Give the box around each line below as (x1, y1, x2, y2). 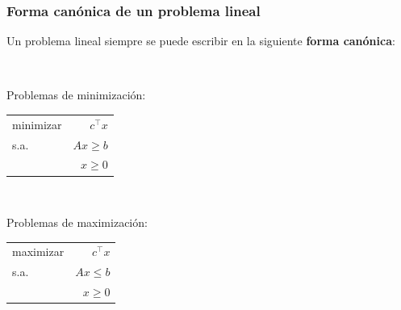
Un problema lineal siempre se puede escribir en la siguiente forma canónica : (6, 32, 395, 49)
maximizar (12, 243, 65, 260)
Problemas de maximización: (6, 214, 148, 231)
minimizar (12, 115, 62, 132)
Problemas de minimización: (6, 86, 146, 103)
